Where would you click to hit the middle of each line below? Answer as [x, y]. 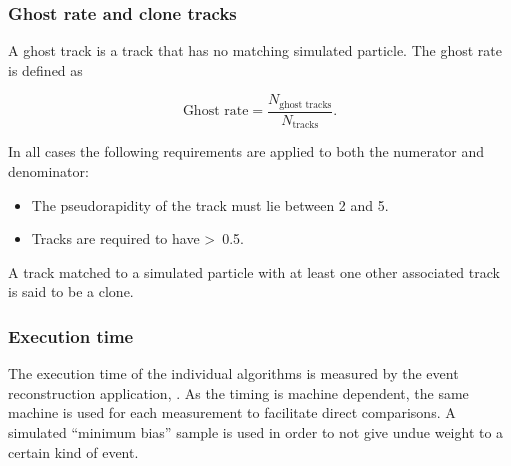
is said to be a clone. [71, 291]
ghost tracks [305, 104]
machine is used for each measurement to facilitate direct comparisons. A [232, 412]
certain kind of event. [73, 451]
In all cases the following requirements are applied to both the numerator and [246, 151]
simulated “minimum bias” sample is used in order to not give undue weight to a [256, 431]
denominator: [48, 170]
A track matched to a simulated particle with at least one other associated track [254, 271]
